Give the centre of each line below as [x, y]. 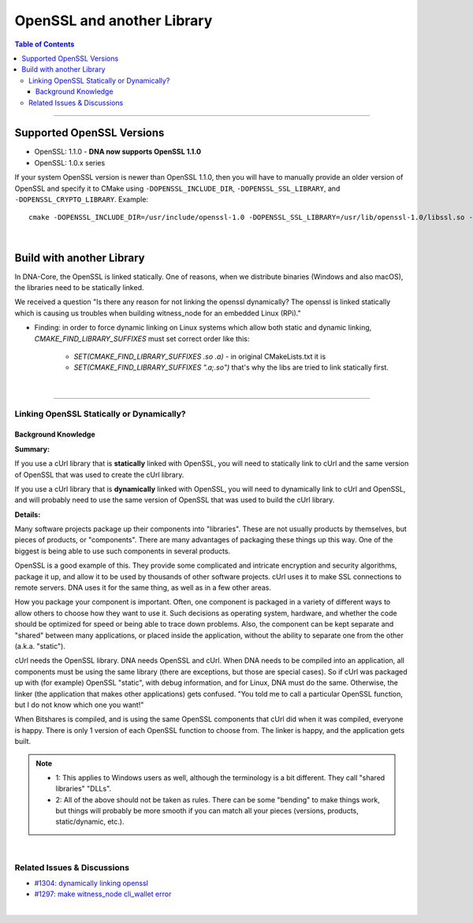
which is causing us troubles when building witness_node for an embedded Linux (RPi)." [158, 313]
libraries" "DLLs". [84, 789]
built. [23, 742]
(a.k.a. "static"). [40, 646]
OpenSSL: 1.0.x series [70, 162]
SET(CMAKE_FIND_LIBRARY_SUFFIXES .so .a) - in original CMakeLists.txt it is [200, 356]
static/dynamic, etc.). [90, 822]
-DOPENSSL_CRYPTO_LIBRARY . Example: [82, 199]
